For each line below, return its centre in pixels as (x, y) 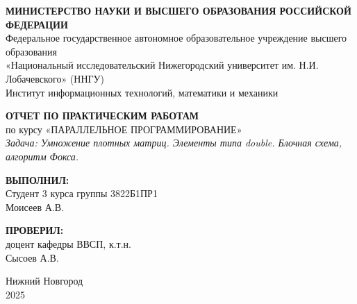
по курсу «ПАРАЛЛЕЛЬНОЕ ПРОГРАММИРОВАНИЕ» (124, 129)
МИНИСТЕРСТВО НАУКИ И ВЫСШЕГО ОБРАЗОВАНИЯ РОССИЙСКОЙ (178, 10)
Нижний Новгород (44, 281)
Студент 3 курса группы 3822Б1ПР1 (82, 193)
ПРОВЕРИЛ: (35, 230)
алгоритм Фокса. (42, 156)
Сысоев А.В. (32, 257)
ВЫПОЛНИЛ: (38, 179)
